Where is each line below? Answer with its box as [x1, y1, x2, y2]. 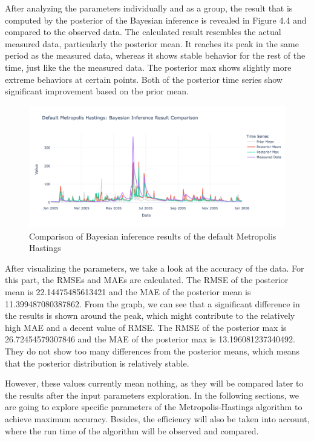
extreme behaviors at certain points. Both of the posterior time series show [5, 73, 283, 85]
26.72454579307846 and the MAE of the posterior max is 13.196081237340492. [5, 333, 295, 345]
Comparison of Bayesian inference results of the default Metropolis [29, 229, 276, 242]
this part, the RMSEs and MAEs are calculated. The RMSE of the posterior [5, 273, 289, 286]
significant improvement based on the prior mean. [5, 85, 189, 97]
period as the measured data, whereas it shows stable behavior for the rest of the [5, 49, 306, 62]
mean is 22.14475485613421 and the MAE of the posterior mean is [5, 285, 251, 298]
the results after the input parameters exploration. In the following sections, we [5, 388, 299, 401]
